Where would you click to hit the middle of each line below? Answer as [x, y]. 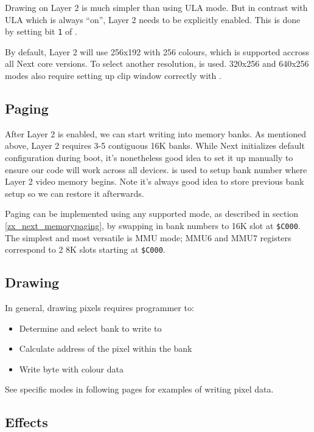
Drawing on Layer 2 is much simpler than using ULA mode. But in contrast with [156, 7]
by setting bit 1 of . [41, 31]
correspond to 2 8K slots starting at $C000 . [85, 249]
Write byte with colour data [72, 369]
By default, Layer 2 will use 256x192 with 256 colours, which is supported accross [157, 51]
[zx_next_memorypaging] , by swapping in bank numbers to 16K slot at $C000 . [153, 225]
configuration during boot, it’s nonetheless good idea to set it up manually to [149, 158]
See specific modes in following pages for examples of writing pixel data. [139, 389]
